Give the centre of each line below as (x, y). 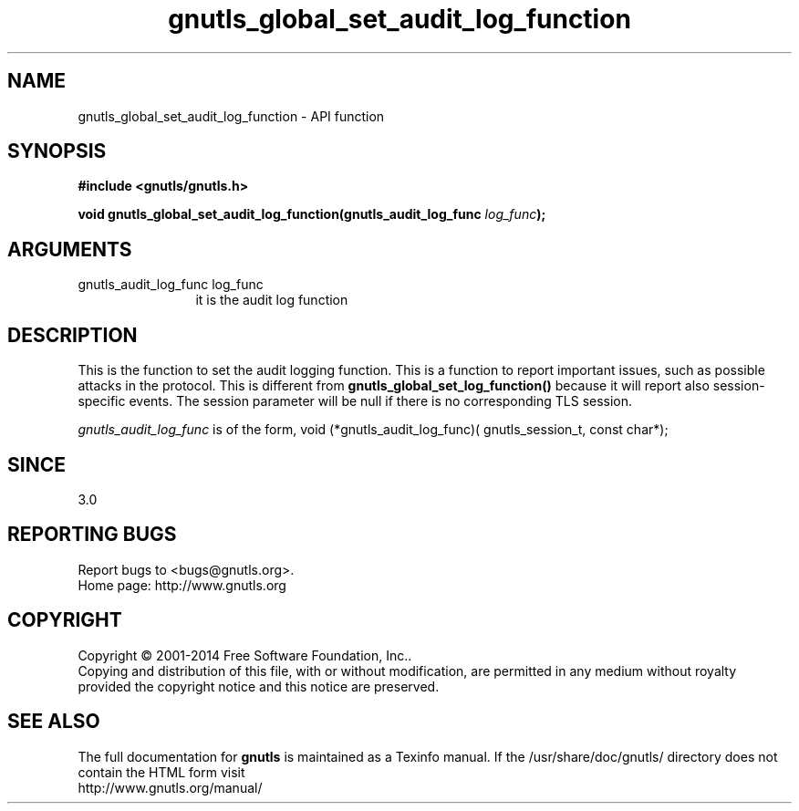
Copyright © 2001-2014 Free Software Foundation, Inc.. (245, 655)
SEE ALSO (54, 722)
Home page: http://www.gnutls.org (182, 585)
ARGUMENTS (70, 249)
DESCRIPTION (73, 335)
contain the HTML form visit (161, 772)
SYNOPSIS (57, 151)
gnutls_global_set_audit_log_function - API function (231, 116)
